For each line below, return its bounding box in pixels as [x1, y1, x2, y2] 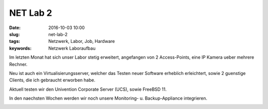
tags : [9, 38, 20, 44]
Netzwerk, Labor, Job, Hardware [48, 38, 115, 44]
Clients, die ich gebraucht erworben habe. [9, 77, 95, 83]
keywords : [9, 45, 32, 51]
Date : [9, 25, 21, 31]
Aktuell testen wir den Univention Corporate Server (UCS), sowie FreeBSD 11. [9, 86, 167, 92]
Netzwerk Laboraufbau [48, 45, 96, 51]
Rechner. [9, 61, 28, 67]
